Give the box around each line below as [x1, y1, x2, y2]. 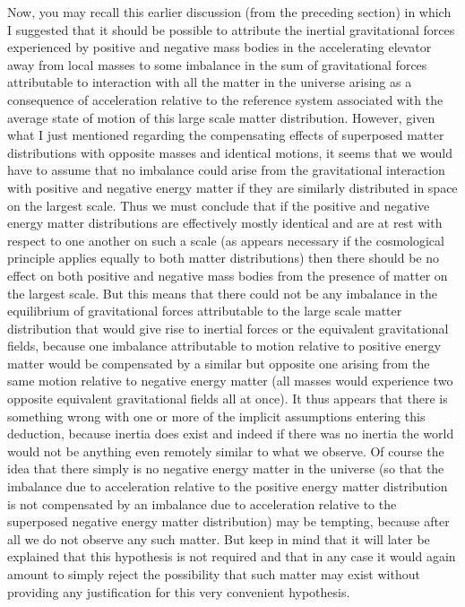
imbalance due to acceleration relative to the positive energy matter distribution [7, 477, 448, 496]
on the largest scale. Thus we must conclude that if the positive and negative [7, 195, 430, 214]
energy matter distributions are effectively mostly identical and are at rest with [7, 213, 443, 232]
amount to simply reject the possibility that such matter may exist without [7, 565, 420, 583]
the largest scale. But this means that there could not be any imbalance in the [7, 283, 438, 302]
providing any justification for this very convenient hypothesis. [7, 582, 350, 601]
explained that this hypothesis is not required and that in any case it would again [7, 547, 456, 566]
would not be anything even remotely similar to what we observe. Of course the [7, 441, 444, 460]
